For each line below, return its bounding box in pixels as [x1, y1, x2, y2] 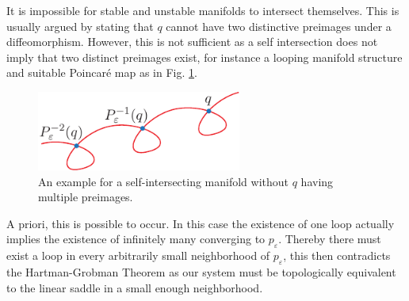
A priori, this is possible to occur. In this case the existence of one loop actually [6, 215, 395, 231]
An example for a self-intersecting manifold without [38, 173, 289, 189]
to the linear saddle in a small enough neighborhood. [6, 279, 263, 295]
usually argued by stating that [6, 17, 154, 34]
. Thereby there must [278, 231, 381, 247]
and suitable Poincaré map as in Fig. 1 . [6, 64, 197, 81]
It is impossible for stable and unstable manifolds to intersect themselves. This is [6, 2, 399, 18]
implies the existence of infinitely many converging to [6, 231, 266, 247]
